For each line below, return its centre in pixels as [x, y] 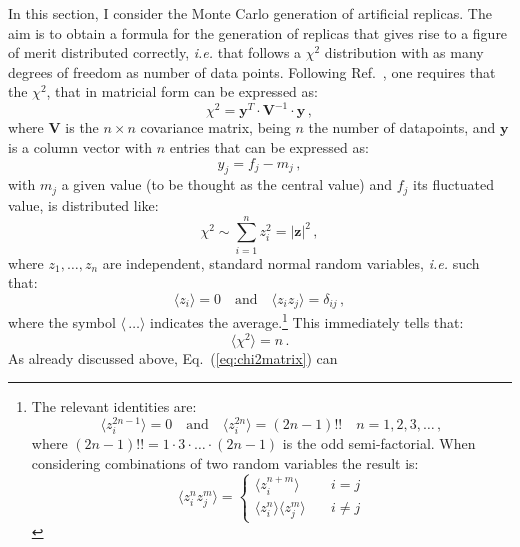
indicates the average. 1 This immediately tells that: [307, 320]
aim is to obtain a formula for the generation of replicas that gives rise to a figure [258, 32]
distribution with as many [404, 52]
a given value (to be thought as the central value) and [226, 184]
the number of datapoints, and [402, 127]
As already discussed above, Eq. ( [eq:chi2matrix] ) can [173, 357]
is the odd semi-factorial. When [379, 443]
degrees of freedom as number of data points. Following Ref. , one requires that [252, 71]
